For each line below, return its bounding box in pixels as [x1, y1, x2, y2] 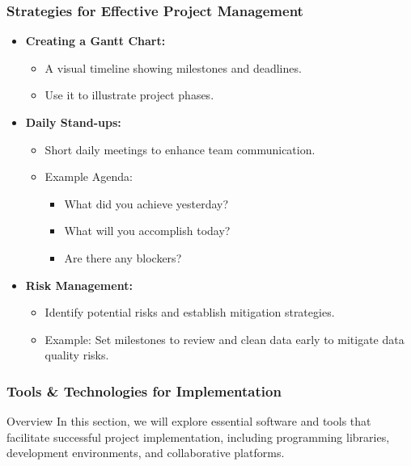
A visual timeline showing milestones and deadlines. [44, 59, 302, 76]
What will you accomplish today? [64, 222, 231, 239]
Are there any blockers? [64, 249, 182, 266]
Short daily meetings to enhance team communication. [44, 141, 316, 157]
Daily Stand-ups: [25, 114, 121, 130]
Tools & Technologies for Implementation [6, 380, 282, 401]
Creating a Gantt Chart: [25, 32, 166, 49]
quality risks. [44, 346, 109, 363]
